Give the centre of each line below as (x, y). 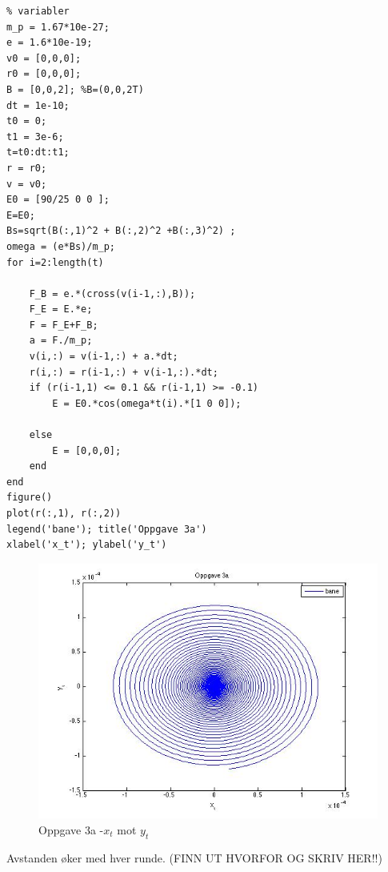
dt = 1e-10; (38, 105)
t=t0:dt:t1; (38, 153)
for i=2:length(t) (55, 262)
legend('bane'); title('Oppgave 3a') (107, 529)
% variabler (38, 11)
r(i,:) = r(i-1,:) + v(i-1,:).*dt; (124, 372)
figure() (30, 498)
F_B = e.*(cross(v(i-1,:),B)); (112, 293)
